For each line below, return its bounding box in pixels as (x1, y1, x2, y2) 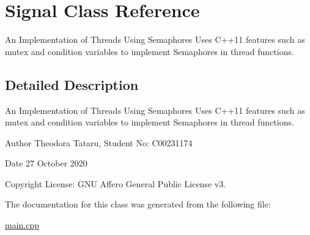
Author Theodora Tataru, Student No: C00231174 (5, 136, 193, 149)
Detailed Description (5, 75, 139, 94)
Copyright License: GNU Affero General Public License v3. (5, 177, 226, 190)
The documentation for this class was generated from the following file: (5, 198, 271, 211)
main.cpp (5, 218, 40, 231)
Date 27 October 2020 (5, 157, 87, 170)
